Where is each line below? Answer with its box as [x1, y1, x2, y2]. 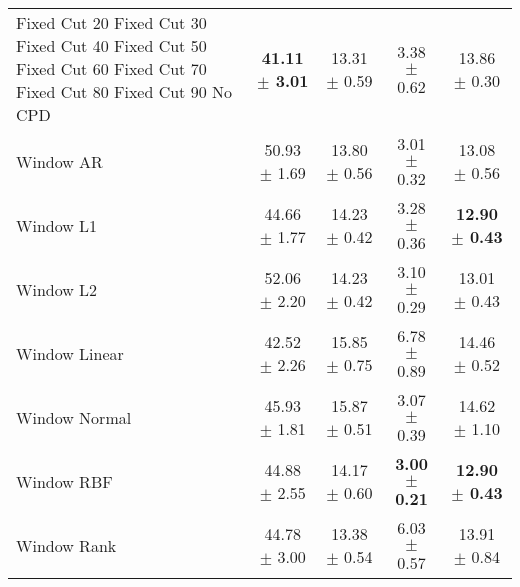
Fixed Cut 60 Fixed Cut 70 [16, 57, 207, 80]
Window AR [16, 149, 103, 173]
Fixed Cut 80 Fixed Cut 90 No [16, 80, 233, 103]
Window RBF [16, 469, 113, 493]
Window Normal [16, 405, 132, 429]
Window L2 [16, 277, 98, 301]
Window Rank [16, 533, 117, 557]
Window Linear [16, 341, 124, 365]
